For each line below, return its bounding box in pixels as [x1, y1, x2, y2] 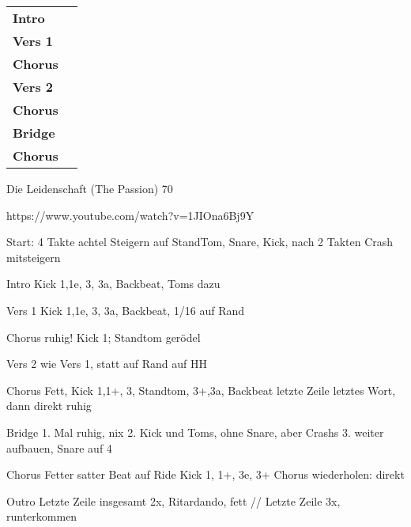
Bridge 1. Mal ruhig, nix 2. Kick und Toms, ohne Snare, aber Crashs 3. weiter [6, 423, 384, 440]
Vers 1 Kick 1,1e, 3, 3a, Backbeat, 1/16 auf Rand [6, 301, 245, 318]
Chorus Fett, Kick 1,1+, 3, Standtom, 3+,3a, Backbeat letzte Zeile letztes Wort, [6, 381, 396, 398]
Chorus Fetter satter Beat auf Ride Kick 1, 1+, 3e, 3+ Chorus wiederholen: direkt [6, 466, 405, 483]
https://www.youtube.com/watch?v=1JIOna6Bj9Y [6, 207, 255, 223]
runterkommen [6, 508, 77, 525]
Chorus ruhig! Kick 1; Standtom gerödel [6, 328, 201, 345]
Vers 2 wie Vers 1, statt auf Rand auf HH [6, 355, 208, 372]
